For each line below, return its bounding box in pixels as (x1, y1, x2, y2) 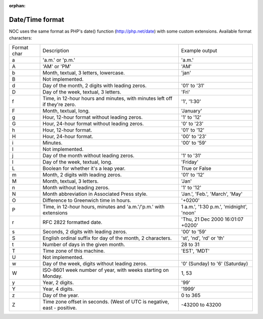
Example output (181, 47, 217, 54)
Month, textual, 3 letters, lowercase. (42, 69, 125, 76)
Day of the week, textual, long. (42, 158, 113, 165)
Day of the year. (42, 292, 79, 299)
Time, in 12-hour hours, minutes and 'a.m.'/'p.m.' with (42, 203, 165, 210)
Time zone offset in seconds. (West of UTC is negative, (42, 298, 169, 305)
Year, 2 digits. (42, 279, 74, 286)
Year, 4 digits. (42, 285, 74, 292)
